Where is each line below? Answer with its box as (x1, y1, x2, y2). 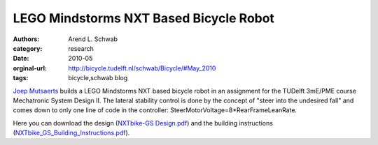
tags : (13, 74, 29, 82)
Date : (13, 54, 29, 63)
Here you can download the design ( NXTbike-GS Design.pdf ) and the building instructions (13, 119, 273, 127)
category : (13, 44, 43, 52)
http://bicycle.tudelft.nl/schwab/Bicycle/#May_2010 (68, 63, 216, 72)
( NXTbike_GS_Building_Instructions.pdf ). (13, 129, 130, 137)
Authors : (13, 35, 40, 43)
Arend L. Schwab (68, 35, 118, 43)
